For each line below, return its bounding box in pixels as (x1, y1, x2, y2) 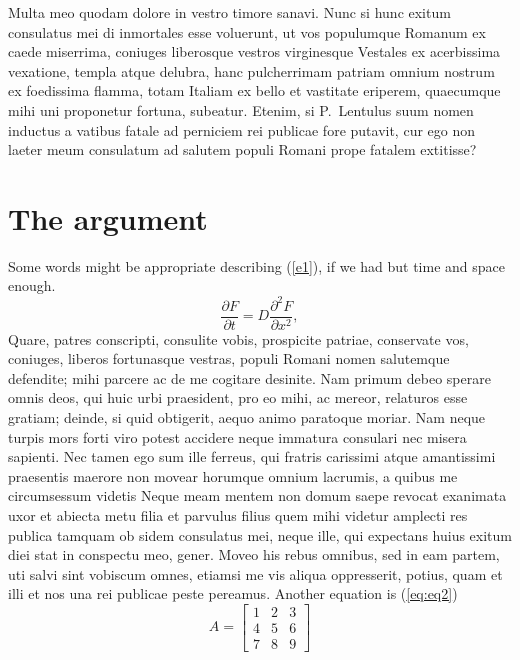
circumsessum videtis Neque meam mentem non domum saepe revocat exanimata (8, 485, 507, 506)
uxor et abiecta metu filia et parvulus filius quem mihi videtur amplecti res (8, 504, 468, 525)
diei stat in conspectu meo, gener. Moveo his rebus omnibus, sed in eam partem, (8, 544, 500, 565)
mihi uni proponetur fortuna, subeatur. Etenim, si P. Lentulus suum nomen (8, 99, 474, 120)
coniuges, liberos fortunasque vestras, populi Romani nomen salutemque (8, 348, 450, 369)
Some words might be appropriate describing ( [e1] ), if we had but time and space (8, 255, 506, 276)
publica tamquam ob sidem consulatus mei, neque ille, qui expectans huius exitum (8, 524, 512, 545)
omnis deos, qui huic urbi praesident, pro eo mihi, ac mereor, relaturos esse (8, 387, 468, 408)
